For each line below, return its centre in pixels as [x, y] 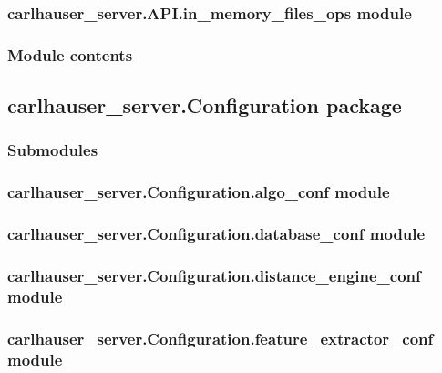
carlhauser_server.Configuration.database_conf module [216, 234]
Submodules [53, 150]
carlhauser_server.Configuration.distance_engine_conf [214, 275]
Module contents [70, 54]
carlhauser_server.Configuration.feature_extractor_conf [221, 338]
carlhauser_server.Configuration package [205, 105]
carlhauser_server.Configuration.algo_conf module [199, 192]
